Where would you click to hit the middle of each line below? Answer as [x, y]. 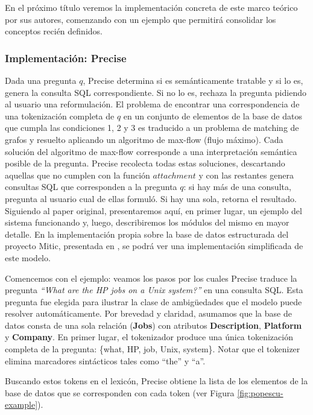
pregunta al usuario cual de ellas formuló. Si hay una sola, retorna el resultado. [151, 198]
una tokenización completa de [60, 116]
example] [21, 404]
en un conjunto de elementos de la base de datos [213, 116]
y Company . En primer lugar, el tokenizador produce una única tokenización [149, 337]
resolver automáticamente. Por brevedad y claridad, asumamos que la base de [148, 313]
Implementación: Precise [66, 58]
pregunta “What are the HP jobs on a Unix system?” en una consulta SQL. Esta [154, 290]
